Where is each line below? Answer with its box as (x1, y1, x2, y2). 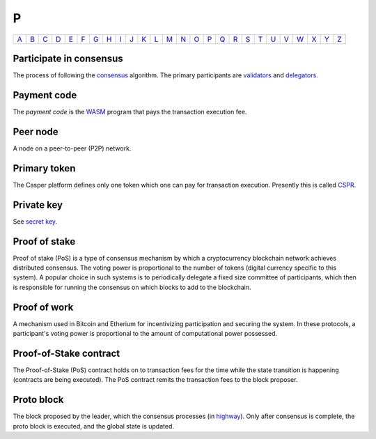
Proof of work (13, 301, 74, 313)
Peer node (13, 125, 58, 137)
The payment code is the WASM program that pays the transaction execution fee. (13, 107, 247, 116)
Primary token (13, 162, 76, 174)
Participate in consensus (13, 52, 123, 64)
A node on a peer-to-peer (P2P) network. (13, 144, 132, 153)
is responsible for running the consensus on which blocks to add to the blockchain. (13, 283, 251, 291)
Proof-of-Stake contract (13, 347, 120, 359)
